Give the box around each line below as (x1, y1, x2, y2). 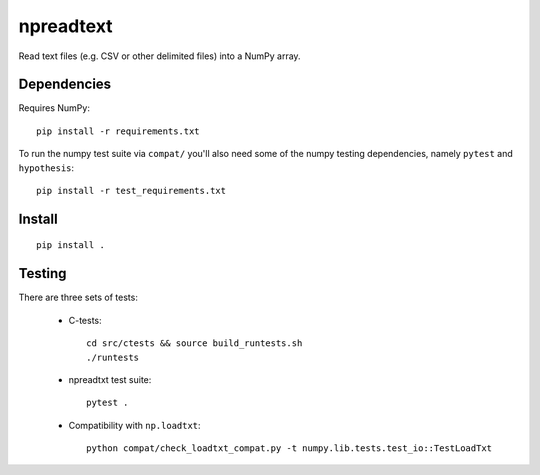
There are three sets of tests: (18, 291, 139, 304)
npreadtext (18, 15, 114, 37)
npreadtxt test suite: (68, 373, 152, 385)
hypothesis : (18, 161, 75, 174)
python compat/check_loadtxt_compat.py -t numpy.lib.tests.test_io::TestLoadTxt (86, 443, 493, 454)
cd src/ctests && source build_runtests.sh (86, 338, 303, 349)
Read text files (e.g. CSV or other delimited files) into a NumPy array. (18, 50, 301, 62)
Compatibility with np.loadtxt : (68, 419, 201, 431)
